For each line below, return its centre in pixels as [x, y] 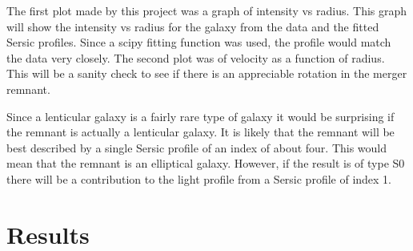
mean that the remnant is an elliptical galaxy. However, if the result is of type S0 [206, 163]
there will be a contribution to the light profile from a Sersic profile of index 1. [199, 178]
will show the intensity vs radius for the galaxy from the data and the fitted [193, 26]
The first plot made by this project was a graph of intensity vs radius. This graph [207, 10]
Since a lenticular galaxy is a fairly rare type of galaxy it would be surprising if [200, 116]
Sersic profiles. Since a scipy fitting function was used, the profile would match [199, 42]
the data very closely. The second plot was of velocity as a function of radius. [196, 57]
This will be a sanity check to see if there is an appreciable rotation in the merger [207, 73]
